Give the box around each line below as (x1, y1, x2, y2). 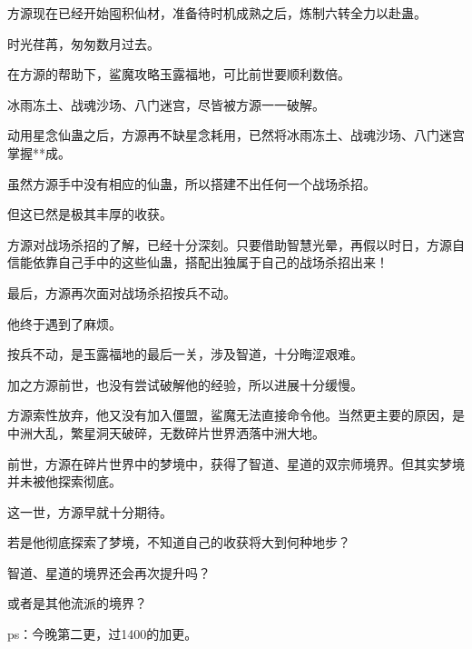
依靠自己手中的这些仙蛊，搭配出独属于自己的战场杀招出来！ (32, 253, 388, 272)
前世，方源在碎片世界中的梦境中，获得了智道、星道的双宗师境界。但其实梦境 (7, 454, 465, 473)
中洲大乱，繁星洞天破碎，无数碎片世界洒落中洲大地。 (7, 423, 325, 442)
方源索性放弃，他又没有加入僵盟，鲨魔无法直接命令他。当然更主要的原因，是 (7, 405, 465, 424)
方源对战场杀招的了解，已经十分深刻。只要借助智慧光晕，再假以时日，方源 (7, 235, 452, 254)
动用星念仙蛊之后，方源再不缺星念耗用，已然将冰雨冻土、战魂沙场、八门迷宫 (7, 125, 465, 145)
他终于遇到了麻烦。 (7, 314, 122, 333)
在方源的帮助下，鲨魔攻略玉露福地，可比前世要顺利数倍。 (7, 65, 350, 84)
